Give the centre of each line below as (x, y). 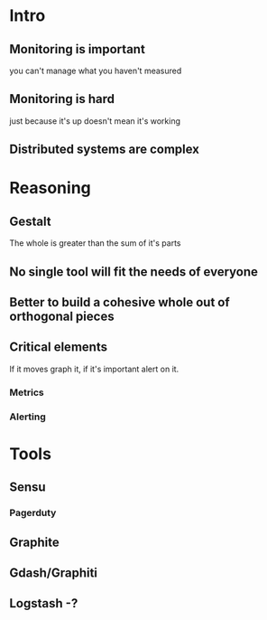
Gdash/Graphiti (53, 573)
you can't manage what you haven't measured (96, 70)
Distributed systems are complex (105, 150)
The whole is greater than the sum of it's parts (96, 243)
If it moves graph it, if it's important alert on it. (94, 369)
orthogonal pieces (62, 316)
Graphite (35, 542)
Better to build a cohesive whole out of (120, 302)
